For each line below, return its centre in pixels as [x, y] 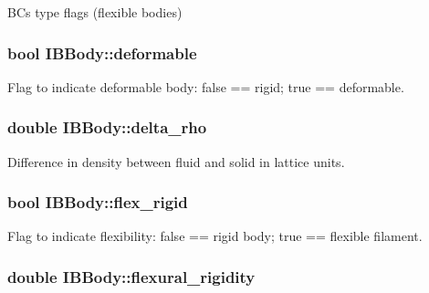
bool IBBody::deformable [102, 52]
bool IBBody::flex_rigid [98, 202]
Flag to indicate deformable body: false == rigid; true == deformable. [206, 86]
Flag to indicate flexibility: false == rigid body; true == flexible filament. [215, 236]
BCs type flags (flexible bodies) [95, 12]
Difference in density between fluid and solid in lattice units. [176, 161]
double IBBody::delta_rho [107, 127]
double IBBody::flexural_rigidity [131, 276]
